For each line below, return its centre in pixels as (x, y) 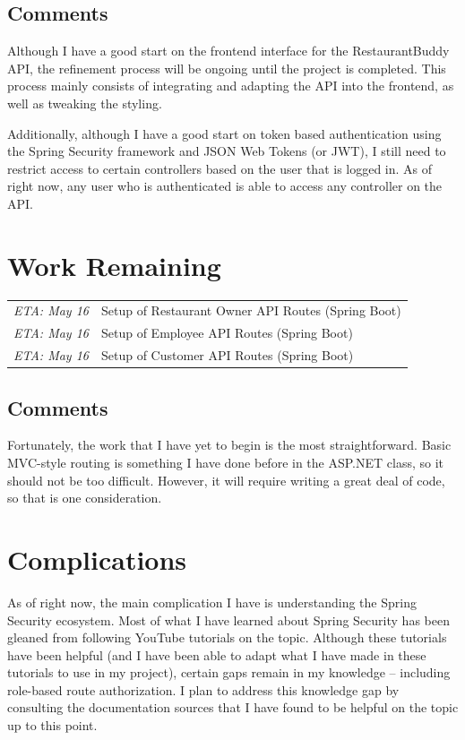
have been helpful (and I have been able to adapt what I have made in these (217, 654)
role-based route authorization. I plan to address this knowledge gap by (203, 689)
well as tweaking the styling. (85, 103)
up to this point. (52, 725)
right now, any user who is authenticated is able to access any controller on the (225, 186)
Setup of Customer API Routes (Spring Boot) (228, 355)
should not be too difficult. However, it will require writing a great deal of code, (226, 480)
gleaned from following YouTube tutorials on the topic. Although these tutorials (227, 637)
